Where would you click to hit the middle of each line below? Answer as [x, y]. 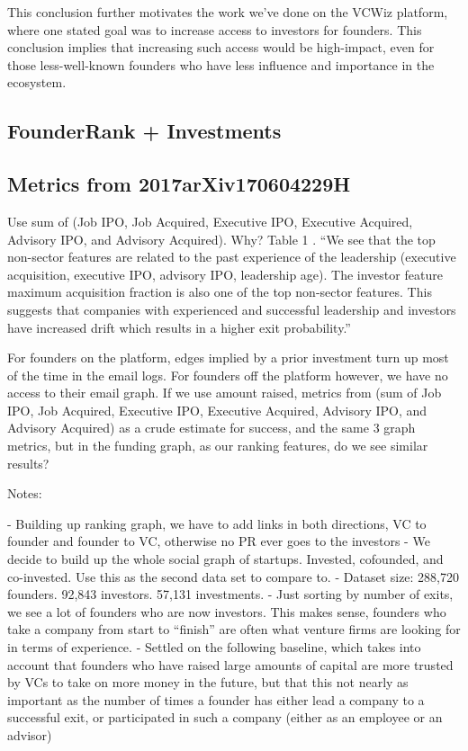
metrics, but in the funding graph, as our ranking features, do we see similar [218, 446]
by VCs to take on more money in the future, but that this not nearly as [208, 682]
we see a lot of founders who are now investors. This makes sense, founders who [227, 611]
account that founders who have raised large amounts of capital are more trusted [230, 664]
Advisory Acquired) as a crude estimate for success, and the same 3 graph [211, 428]
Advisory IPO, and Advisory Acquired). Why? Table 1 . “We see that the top [221, 239]
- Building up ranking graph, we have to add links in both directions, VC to [217, 523]
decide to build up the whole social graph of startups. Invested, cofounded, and [225, 559]
